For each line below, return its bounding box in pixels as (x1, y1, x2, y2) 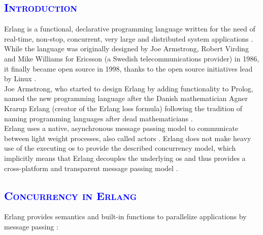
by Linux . (4, 73, 37, 84)
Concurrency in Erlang (4, 187, 137, 203)
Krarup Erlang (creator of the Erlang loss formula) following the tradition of (4, 103, 243, 113)
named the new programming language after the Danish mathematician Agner (4, 93, 248, 104)
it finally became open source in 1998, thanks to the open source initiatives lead (4, 63, 253, 74)
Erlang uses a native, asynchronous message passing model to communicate (4, 123, 239, 133)
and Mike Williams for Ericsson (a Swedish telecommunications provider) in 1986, (4, 53, 259, 63)
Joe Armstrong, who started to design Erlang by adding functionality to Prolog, (4, 83, 253, 93)
